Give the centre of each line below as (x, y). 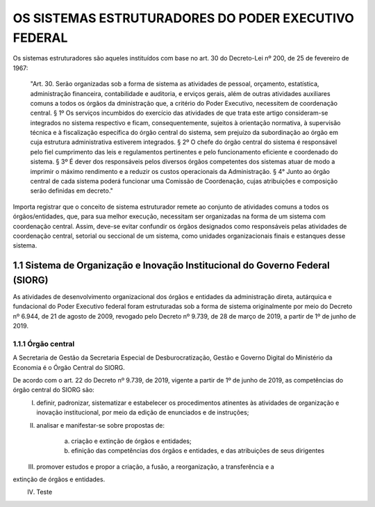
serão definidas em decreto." (72, 191)
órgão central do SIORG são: (54, 390)
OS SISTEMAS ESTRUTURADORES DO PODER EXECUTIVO (183, 18)
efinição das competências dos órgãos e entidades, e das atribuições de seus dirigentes (198, 451)
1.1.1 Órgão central (44, 344)
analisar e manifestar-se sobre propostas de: (101, 425)
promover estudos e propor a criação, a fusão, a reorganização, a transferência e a (155, 467)
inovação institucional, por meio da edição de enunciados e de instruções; (143, 412)
